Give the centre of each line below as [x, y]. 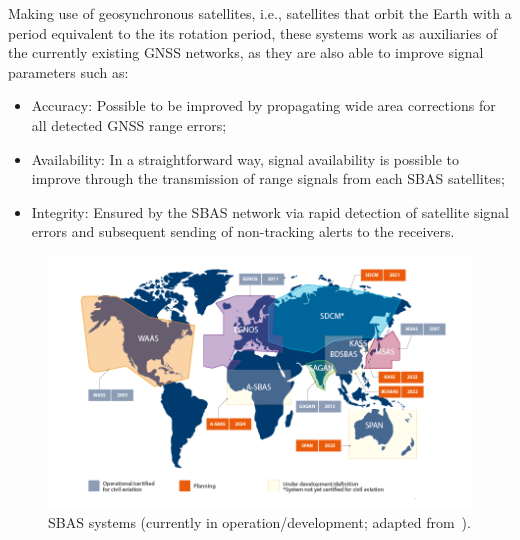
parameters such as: [68, 71]
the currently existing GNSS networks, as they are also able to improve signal [246, 52]
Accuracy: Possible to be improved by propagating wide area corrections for [263, 105]
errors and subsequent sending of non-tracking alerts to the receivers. [243, 231]
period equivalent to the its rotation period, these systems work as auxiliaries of [253, 32]
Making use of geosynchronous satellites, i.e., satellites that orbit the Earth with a [260, 13]
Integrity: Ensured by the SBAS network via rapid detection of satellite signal [270, 211]
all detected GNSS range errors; [129, 124]
